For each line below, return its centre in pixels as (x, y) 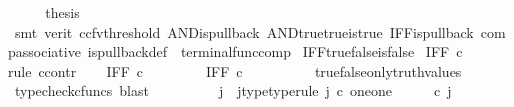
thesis (62, 12)
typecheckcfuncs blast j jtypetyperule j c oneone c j (233, 90)
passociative (44, 51)
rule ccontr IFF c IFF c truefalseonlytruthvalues (235, 70)
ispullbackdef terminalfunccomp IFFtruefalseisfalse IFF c (275, 51)
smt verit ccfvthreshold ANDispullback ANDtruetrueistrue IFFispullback (244, 31)
